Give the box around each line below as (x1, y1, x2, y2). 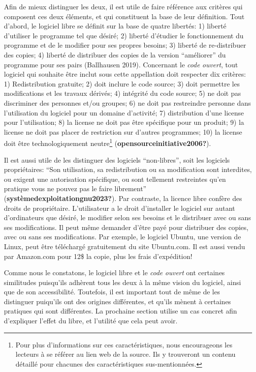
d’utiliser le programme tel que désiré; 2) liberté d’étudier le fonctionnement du (4, 30, 244, 40)
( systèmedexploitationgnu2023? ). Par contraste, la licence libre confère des (4, 193, 242, 203)
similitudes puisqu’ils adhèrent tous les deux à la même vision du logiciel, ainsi (4, 277, 241, 287)
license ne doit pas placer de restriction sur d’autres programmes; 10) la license (4, 126, 242, 137)
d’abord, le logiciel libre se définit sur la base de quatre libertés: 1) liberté (4, 21, 226, 31)
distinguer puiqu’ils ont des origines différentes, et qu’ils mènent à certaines (4, 296, 231, 306)
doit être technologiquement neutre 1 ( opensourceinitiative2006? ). (4, 137, 211, 148)
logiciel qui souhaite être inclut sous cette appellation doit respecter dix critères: (4, 69, 246, 79)
